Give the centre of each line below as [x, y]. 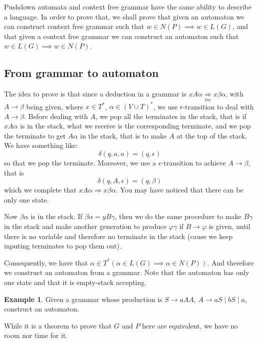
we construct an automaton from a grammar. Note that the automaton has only [127, 272]
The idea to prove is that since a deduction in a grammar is [95, 94]
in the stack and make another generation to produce [85, 226]
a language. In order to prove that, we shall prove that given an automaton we [124, 16]
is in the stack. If [57, 216]
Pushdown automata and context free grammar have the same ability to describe [128, 6]
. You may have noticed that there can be [180, 190]
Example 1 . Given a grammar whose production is [83, 299]
